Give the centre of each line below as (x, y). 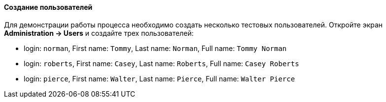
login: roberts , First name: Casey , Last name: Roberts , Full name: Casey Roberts (161, 63)
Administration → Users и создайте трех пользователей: (99, 33)
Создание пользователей (48, 7)
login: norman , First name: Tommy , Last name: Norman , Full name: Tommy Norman (155, 48)
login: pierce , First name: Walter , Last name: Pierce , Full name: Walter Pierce (159, 78)
